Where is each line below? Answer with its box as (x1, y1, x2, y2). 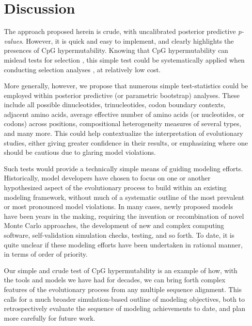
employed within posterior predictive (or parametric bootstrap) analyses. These (4, 90, 240, 100)
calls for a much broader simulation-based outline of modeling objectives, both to (4, 293, 245, 304)
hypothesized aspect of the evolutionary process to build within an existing (4, 182, 227, 193)
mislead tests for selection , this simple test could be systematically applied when (4, 54, 245, 65)
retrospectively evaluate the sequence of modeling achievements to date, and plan (4, 303, 246, 313)
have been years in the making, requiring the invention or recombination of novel (4, 211, 244, 221)
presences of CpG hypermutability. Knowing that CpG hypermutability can (4, 45, 228, 55)
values (4, 35, 22, 46)
